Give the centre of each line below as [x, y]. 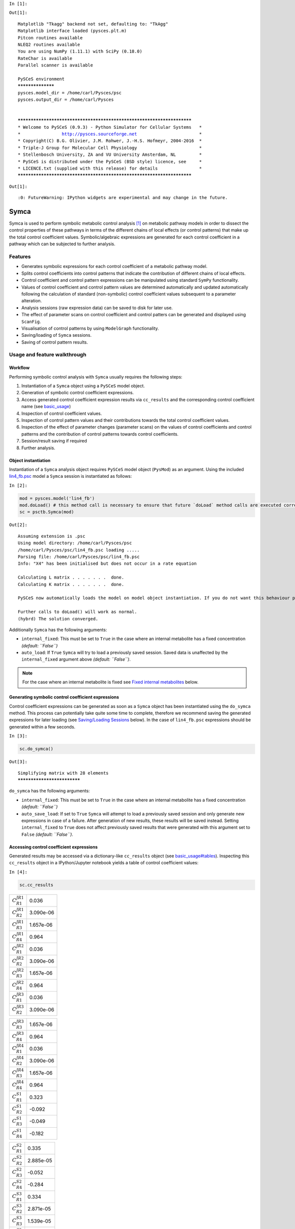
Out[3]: [18, 762]
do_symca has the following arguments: [49, 791]
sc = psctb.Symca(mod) [47, 512]
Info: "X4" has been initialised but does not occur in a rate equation [107, 564]
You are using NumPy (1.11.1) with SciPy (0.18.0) [80, 51]
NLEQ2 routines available [49, 44]
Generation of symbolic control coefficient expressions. [78, 393]
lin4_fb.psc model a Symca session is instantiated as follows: [71, 476]
